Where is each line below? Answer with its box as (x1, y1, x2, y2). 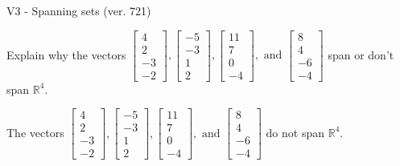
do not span (266, 123, 325, 140)
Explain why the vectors (6, 46, 126, 63)
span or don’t (328, 46, 394, 63)
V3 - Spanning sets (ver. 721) (6, 2, 151, 18)
